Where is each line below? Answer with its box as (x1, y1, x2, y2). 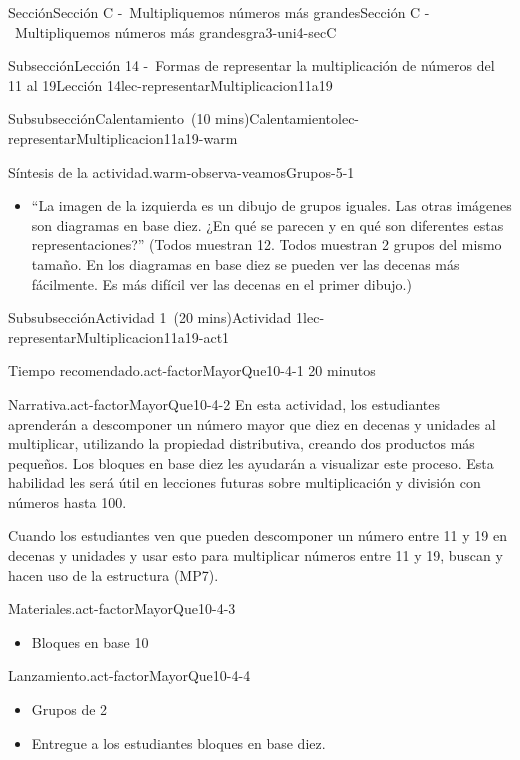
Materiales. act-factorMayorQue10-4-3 (8, 598, 236, 619)
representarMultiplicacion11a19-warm (8, 127, 238, 148)
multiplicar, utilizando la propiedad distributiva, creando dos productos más (8, 433, 475, 454)
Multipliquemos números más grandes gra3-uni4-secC (14, 21, 337, 42)
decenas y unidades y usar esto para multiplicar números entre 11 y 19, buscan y (8, 545, 503, 566)
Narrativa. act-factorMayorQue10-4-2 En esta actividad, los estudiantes (8, 393, 440, 414)
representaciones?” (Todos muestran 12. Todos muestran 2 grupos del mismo (31, 234, 502, 255)
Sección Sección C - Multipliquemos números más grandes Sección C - (8, 2, 430, 22)
